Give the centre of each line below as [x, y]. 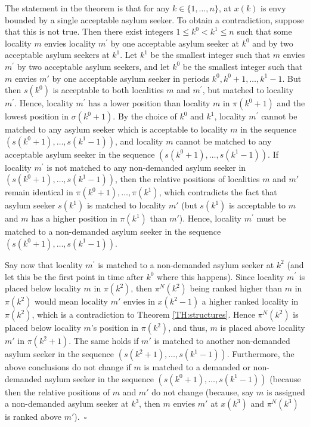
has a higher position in [74, 218]
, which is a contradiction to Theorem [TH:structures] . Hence [143, 314]
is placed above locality [263, 328]
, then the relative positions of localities [187, 179]
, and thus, [188, 328]
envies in [139, 301]
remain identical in [39, 192]
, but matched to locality [248, 90]
